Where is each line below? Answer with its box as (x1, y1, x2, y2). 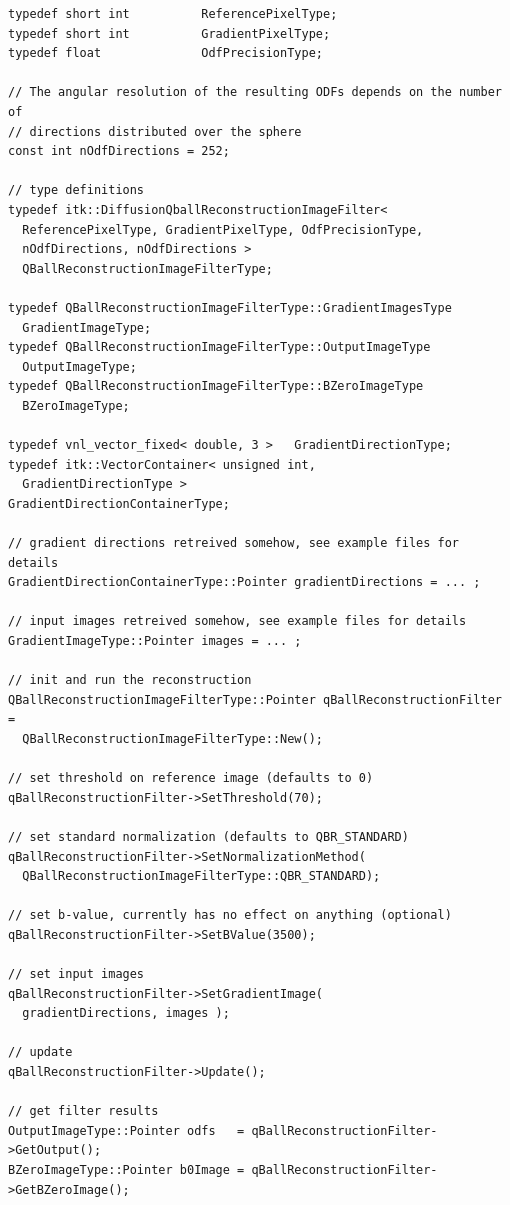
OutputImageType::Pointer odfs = (8, 1123, 245, 1138)
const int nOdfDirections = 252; (8, 144, 230, 159)
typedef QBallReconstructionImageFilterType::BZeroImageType (8, 379, 424, 394)
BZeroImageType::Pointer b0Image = (8, 1163, 245, 1178)
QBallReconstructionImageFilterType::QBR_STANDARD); (22, 869, 381, 884)
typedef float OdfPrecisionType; (8, 46, 323, 61)
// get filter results (8, 1104, 159, 1119)
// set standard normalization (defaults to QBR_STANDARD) (8, 829, 409, 844)
